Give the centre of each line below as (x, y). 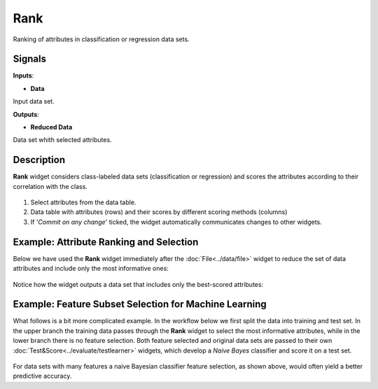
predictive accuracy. (42, 376)
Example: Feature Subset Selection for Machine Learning (140, 304)
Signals (30, 59)
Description (39, 160)
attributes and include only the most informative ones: (91, 269)
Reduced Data (51, 127)
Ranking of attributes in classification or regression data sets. (101, 39)
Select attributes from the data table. (83, 202)
